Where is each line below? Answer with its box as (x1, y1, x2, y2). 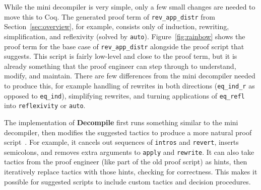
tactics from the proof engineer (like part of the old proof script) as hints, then (4, 156, 247, 167)
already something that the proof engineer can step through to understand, (4, 60, 236, 71)
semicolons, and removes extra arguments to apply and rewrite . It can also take (4, 146, 254, 157)
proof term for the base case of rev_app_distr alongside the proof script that (4, 41, 244, 51)
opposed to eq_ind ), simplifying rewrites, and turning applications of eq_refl (4, 90, 245, 101)
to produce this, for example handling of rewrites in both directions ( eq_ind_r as (4, 80, 255, 90)
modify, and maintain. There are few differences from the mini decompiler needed (4, 70, 255, 81)
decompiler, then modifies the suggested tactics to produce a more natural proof (4, 127, 252, 137)
